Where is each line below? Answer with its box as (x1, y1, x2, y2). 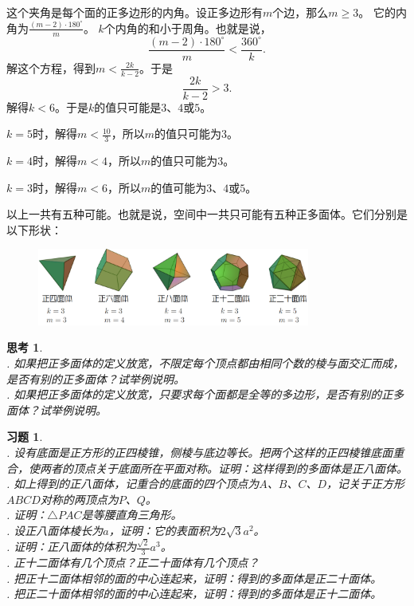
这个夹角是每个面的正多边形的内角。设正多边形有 (6, 4, 263, 20)
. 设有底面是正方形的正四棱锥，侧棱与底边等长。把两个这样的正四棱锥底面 (6, 444, 393, 461)
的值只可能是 (94, 98, 162, 115)
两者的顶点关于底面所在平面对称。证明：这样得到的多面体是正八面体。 (39, 459, 408, 476)
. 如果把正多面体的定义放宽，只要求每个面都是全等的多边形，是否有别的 (6, 386, 382, 403)
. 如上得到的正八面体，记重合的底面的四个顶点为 (6, 475, 260, 492)
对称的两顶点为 (40, 490, 119, 507)
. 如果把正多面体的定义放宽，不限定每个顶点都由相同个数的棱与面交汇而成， (6, 355, 404, 372)
